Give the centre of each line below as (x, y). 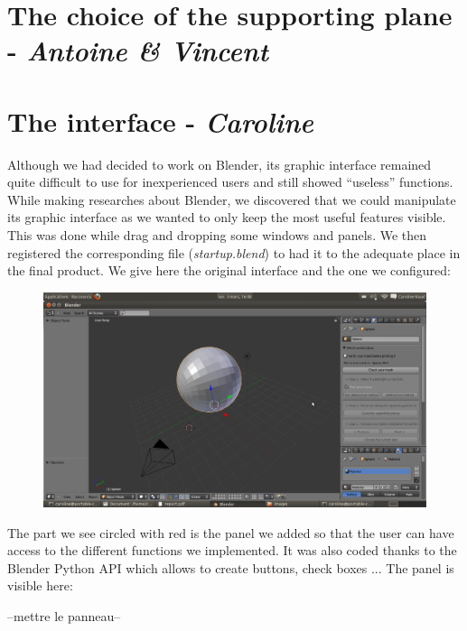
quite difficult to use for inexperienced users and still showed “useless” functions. (230, 182)
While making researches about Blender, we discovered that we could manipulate (232, 199)
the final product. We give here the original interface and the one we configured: (229, 270)
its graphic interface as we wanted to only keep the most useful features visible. (227, 217)
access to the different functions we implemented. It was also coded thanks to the (232, 550)
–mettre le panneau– (64, 615)
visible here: (40, 585)
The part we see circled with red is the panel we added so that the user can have (231, 532)
